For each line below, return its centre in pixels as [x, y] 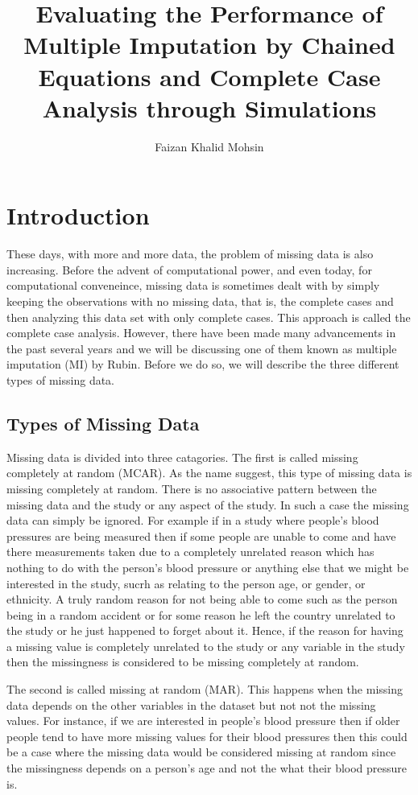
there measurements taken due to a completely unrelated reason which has [190, 552]
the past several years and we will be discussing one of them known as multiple [202, 348]
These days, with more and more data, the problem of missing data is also [190, 254]
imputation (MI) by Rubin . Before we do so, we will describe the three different [203, 364]
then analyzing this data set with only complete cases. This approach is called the [209, 317]
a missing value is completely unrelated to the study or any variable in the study [206, 646]
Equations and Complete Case [209, 76]
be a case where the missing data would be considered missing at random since [201, 752]
